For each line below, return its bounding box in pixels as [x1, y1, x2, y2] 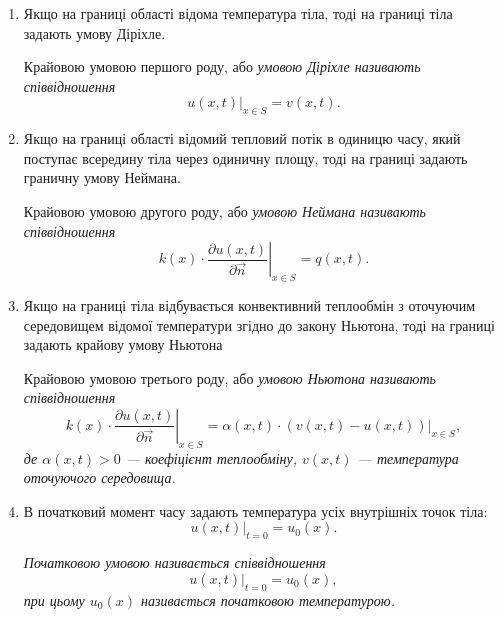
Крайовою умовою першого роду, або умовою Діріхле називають [23, 56, 421, 77]
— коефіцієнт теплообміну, [125, 447, 297, 468]
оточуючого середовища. [23, 467, 176, 488]
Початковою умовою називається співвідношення [23, 552, 326, 573]
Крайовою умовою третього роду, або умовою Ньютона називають [23, 367, 436, 388]
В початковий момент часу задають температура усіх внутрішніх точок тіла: [23, 500, 488, 521]
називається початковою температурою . [141, 589, 396, 610]
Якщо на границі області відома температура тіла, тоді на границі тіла [23, 3, 453, 23]
